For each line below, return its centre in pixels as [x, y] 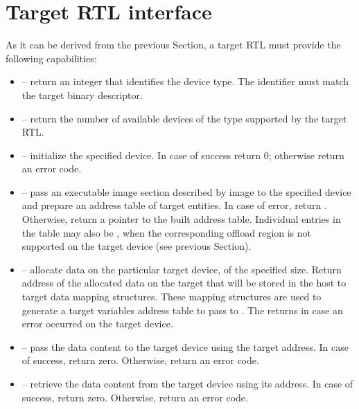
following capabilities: [51, 58]
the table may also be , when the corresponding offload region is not [167, 232]
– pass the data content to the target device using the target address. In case [185, 346]
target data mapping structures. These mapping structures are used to [172, 297]
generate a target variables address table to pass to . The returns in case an [182, 310]
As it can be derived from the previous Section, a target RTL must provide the [173, 45]
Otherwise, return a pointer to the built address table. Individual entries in [181, 219]
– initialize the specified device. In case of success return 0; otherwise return [183, 155]
